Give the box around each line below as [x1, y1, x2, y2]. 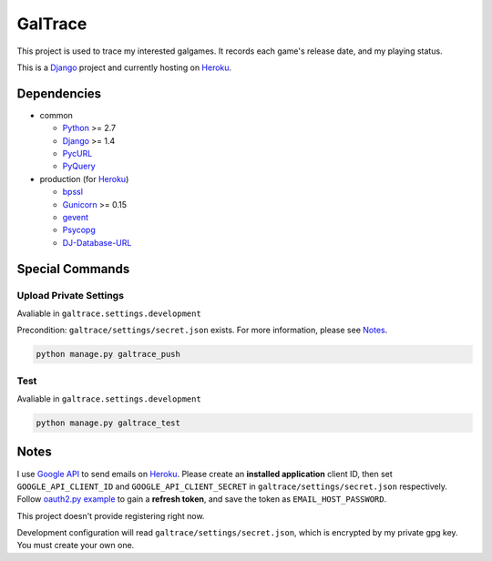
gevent [62, 211, 89, 222]
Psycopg [62, 224, 96, 236]
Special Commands [16, 260, 130, 277]
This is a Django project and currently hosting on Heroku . [16, 62, 232, 73]
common [39, 109, 73, 120]
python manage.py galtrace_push [36, 349, 181, 360]
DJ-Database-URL [62, 237, 132, 248]
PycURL [62, 148, 93, 159]
